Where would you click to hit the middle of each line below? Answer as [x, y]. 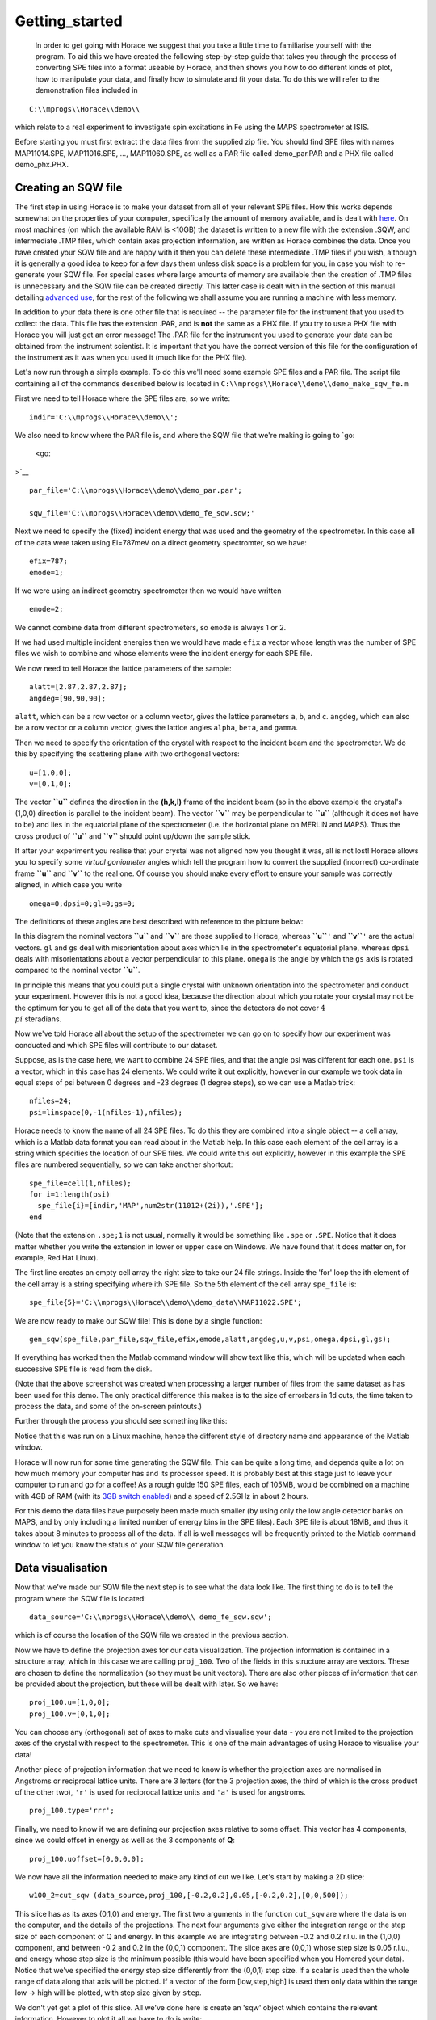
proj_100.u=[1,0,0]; [70, 1702]
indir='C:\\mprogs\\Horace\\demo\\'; [104, 417]
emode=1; [46, 572]
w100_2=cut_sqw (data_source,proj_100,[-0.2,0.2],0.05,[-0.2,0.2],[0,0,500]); [189, 1896]
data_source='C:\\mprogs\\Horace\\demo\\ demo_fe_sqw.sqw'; [151, 1617]
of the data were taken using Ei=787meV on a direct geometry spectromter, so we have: [161, 542]
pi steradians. [38, 1019]
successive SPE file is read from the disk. [84, 1369]
